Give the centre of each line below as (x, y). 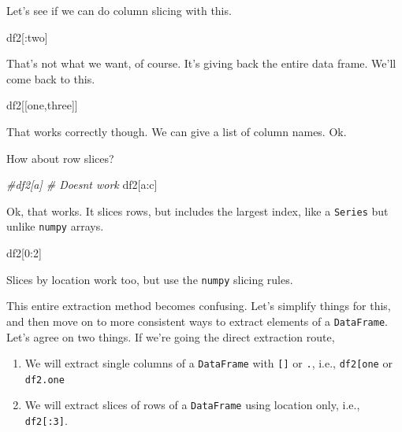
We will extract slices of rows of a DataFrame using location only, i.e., (192, 405)
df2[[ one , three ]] (42, 105)
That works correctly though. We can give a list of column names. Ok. (177, 131)
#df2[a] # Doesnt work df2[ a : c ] (82, 185)
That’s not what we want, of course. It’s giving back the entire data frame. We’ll (201, 63)
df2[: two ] (27, 37)
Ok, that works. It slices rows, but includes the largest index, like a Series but (197, 210)
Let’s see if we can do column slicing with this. (119, 10)
